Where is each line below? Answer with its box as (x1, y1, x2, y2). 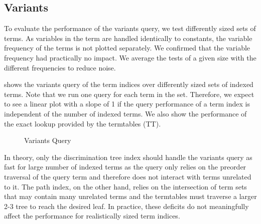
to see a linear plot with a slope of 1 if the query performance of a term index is (4, 98, 250, 109)
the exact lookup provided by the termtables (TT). (4, 118, 161, 128)
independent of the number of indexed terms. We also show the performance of (4, 108, 247, 118)
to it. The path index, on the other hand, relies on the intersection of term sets (4, 181, 247, 191)
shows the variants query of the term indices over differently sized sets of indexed (4, 79, 253, 89)
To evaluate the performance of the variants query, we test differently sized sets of (4, 23, 256, 33)
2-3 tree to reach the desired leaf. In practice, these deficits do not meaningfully (4, 200, 249, 211)
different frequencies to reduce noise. (4, 62, 116, 72)
